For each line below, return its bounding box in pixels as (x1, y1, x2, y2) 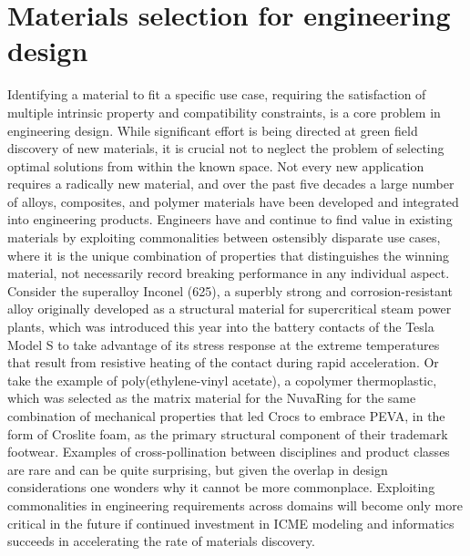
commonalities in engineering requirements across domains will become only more (7, 495, 463, 514)
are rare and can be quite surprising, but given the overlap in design (7, 459, 388, 479)
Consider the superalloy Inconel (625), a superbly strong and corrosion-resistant (7, 281, 453, 300)
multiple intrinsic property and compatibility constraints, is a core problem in (7, 102, 441, 121)
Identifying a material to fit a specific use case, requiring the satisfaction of (7, 85, 426, 104)
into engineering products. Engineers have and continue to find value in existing (7, 210, 453, 229)
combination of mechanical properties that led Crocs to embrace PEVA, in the (7, 407, 445, 425)
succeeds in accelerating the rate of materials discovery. (7, 531, 315, 551)
